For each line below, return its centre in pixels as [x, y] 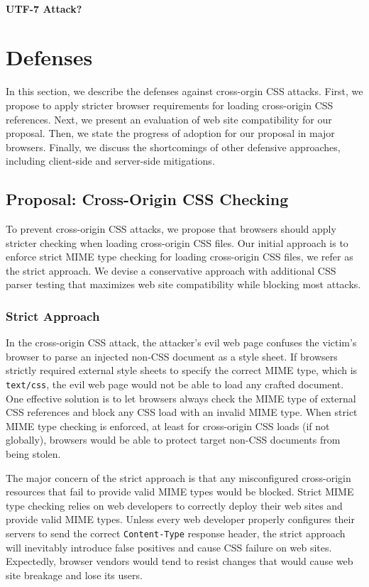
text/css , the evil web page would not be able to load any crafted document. [175, 384]
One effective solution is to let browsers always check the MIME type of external [181, 398]
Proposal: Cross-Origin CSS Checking [147, 199]
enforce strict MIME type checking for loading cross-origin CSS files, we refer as [180, 257]
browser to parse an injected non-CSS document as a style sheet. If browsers [172, 356]
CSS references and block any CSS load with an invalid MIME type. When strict [182, 412]
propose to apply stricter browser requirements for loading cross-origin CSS [170, 105]
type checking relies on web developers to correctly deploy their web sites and [174, 505]
